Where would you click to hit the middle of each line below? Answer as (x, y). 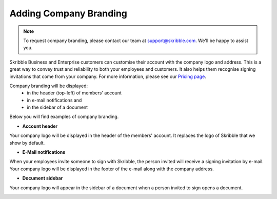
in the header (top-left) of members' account (74, 93)
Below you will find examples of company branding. (64, 117)
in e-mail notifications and (54, 100)
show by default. (27, 143)
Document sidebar (43, 178)
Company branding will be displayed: (49, 86)
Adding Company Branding (68, 13)
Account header (40, 126)
